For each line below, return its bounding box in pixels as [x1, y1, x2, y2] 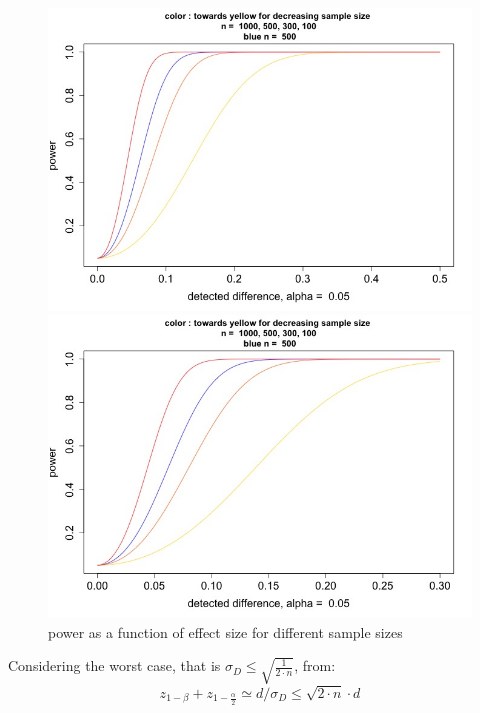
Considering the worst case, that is [8, 655, 221, 676]
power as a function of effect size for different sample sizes [48, 621, 403, 642]
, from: [294, 655, 336, 676]
